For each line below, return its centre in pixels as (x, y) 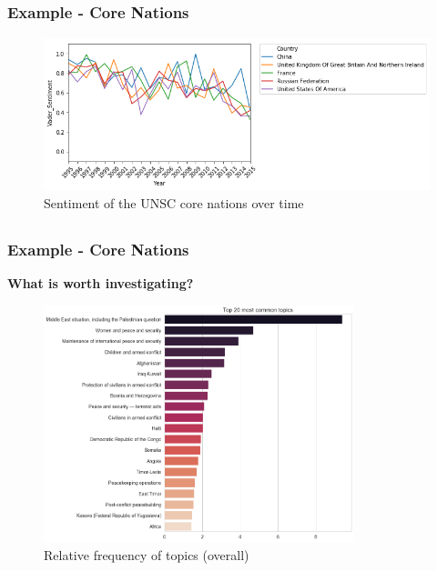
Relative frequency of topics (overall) (147, 554)
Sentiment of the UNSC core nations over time (174, 203)
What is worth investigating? (101, 283)
